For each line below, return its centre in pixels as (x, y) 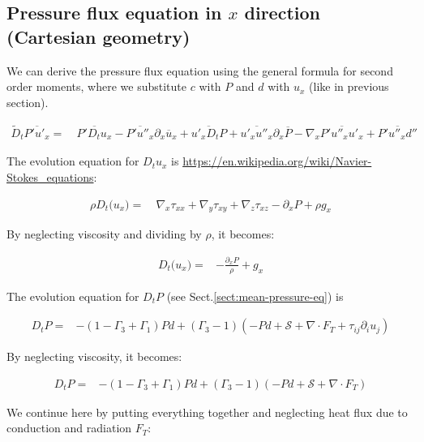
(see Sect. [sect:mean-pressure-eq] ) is (255, 296)
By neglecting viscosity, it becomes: (94, 356)
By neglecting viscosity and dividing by (104, 234)
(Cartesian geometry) (99, 36)
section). (28, 102)
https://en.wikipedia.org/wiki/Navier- (277, 161)
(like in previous (349, 86)
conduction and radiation (69, 428)
